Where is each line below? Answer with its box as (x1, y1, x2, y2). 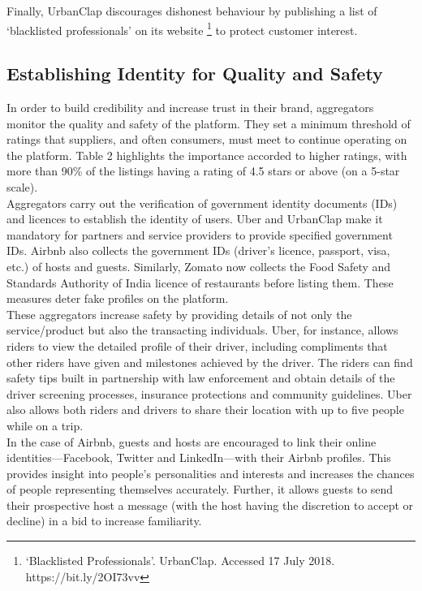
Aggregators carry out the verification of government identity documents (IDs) (6, 194, 398, 211)
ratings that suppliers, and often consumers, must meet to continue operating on (6, 131, 407, 148)
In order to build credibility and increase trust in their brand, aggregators (6, 99, 374, 116)
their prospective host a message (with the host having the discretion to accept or (6, 496, 414, 513)
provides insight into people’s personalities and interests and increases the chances (6, 464, 415, 481)
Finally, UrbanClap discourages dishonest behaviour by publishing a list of (6, 2, 377, 19)
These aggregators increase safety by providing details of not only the (6, 305, 352, 322)
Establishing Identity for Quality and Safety (6, 61, 383, 86)
